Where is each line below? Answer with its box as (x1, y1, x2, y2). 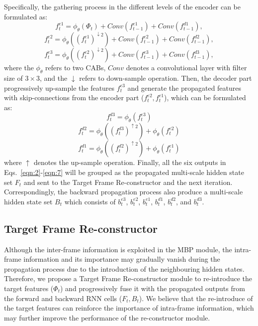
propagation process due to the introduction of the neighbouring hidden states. (4, 263, 245, 274)
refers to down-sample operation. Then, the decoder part (79, 72, 252, 83)
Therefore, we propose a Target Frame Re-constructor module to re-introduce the (4, 273, 253, 284)
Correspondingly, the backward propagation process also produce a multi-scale (4, 186, 243, 197)
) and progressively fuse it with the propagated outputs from (60, 283, 245, 293)
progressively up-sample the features (4, 82, 115, 93)
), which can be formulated (164, 92, 246, 103)
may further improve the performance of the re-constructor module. (4, 312, 210, 323)
